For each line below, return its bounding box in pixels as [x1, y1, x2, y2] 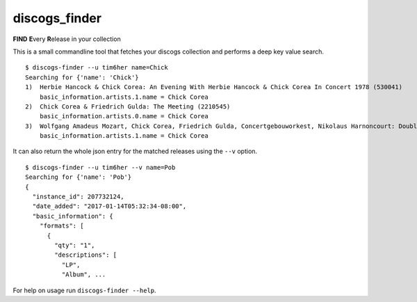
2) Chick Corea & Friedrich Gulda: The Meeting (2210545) [25, 102, 231, 111]
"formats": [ [39, 222, 84, 230]
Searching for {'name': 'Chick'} [25, 73, 139, 81]
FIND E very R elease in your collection [13, 35, 121, 43]
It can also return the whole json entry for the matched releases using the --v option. [13, 147, 257, 156]
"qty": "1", [54, 241, 95, 249]
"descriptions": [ [54, 251, 117, 259]
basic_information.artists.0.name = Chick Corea [39, 112, 208, 120]
